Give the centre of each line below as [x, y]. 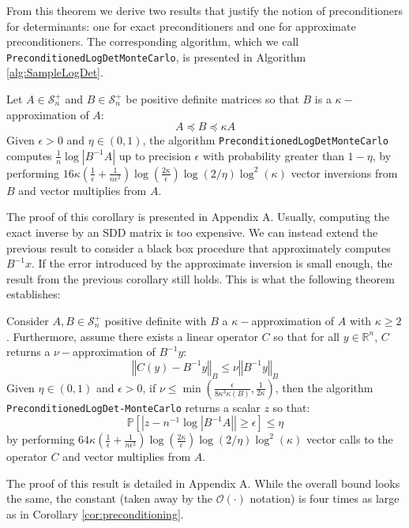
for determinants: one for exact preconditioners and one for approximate [181, 26]
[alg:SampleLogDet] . [55, 72]
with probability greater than [273, 155]
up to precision [155, 155]
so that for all [306, 336]
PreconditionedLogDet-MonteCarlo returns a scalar [133, 407]
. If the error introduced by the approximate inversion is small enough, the [212, 263]
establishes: [34, 294]
